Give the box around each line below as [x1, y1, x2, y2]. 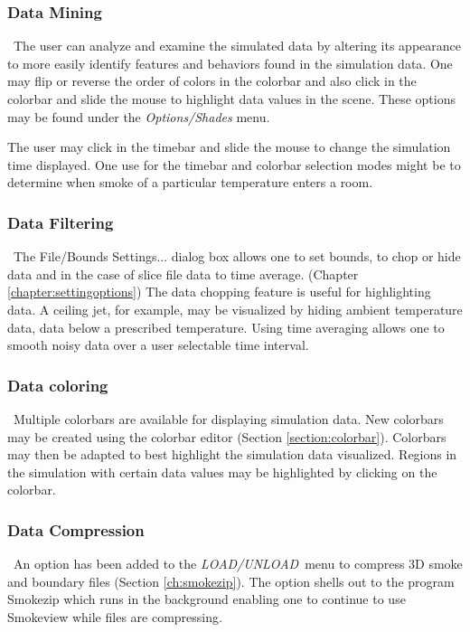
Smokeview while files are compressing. [7, 607, 222, 626]
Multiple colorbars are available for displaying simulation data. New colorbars [13, 409, 444, 428]
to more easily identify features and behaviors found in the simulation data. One [7, 53, 453, 72]
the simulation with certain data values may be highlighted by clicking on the [7, 462, 437, 481]
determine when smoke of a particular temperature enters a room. [7, 173, 373, 192]
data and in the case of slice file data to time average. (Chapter [7, 264, 359, 283]
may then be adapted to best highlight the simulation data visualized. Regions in [7, 445, 457, 464]
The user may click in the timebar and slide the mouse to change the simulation [7, 137, 451, 156]
